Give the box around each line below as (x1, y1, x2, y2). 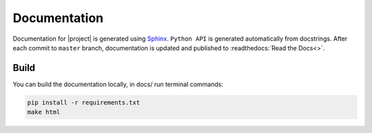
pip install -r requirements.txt (27, 99, 141, 106)
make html (27, 108, 61, 116)
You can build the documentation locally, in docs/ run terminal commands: (12, 80, 224, 88)
